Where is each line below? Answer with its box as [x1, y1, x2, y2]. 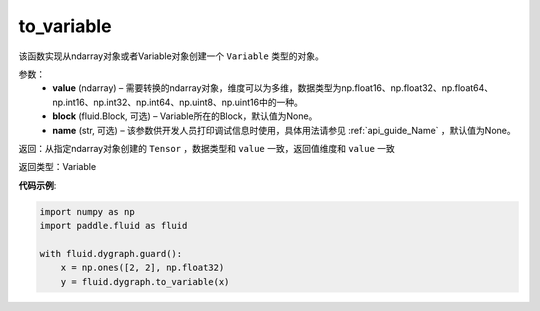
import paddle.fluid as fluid [39, 220, 188, 232]
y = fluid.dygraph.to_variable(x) [60, 276, 230, 287]
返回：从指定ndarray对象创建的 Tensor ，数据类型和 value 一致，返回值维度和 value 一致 [18, 142, 395, 154]
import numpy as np [39, 206, 135, 217]
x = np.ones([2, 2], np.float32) [60, 262, 225, 274]
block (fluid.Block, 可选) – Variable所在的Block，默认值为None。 [52, 110, 318, 122]
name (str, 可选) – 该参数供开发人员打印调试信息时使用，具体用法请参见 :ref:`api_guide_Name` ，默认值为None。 [52, 124, 516, 136]
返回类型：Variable [18, 161, 97, 173]
